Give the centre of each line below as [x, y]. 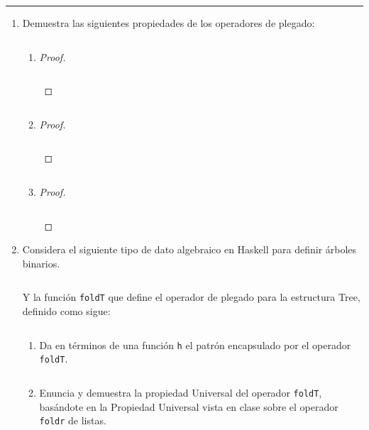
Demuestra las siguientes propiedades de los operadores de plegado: [169, 23]
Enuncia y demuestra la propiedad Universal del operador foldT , [181, 392]
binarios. [41, 263]
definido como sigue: [66, 311]
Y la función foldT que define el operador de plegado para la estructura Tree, [191, 297]
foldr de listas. [73, 420]
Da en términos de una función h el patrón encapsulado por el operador [195, 344]
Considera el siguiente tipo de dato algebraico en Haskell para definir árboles [189, 249]
